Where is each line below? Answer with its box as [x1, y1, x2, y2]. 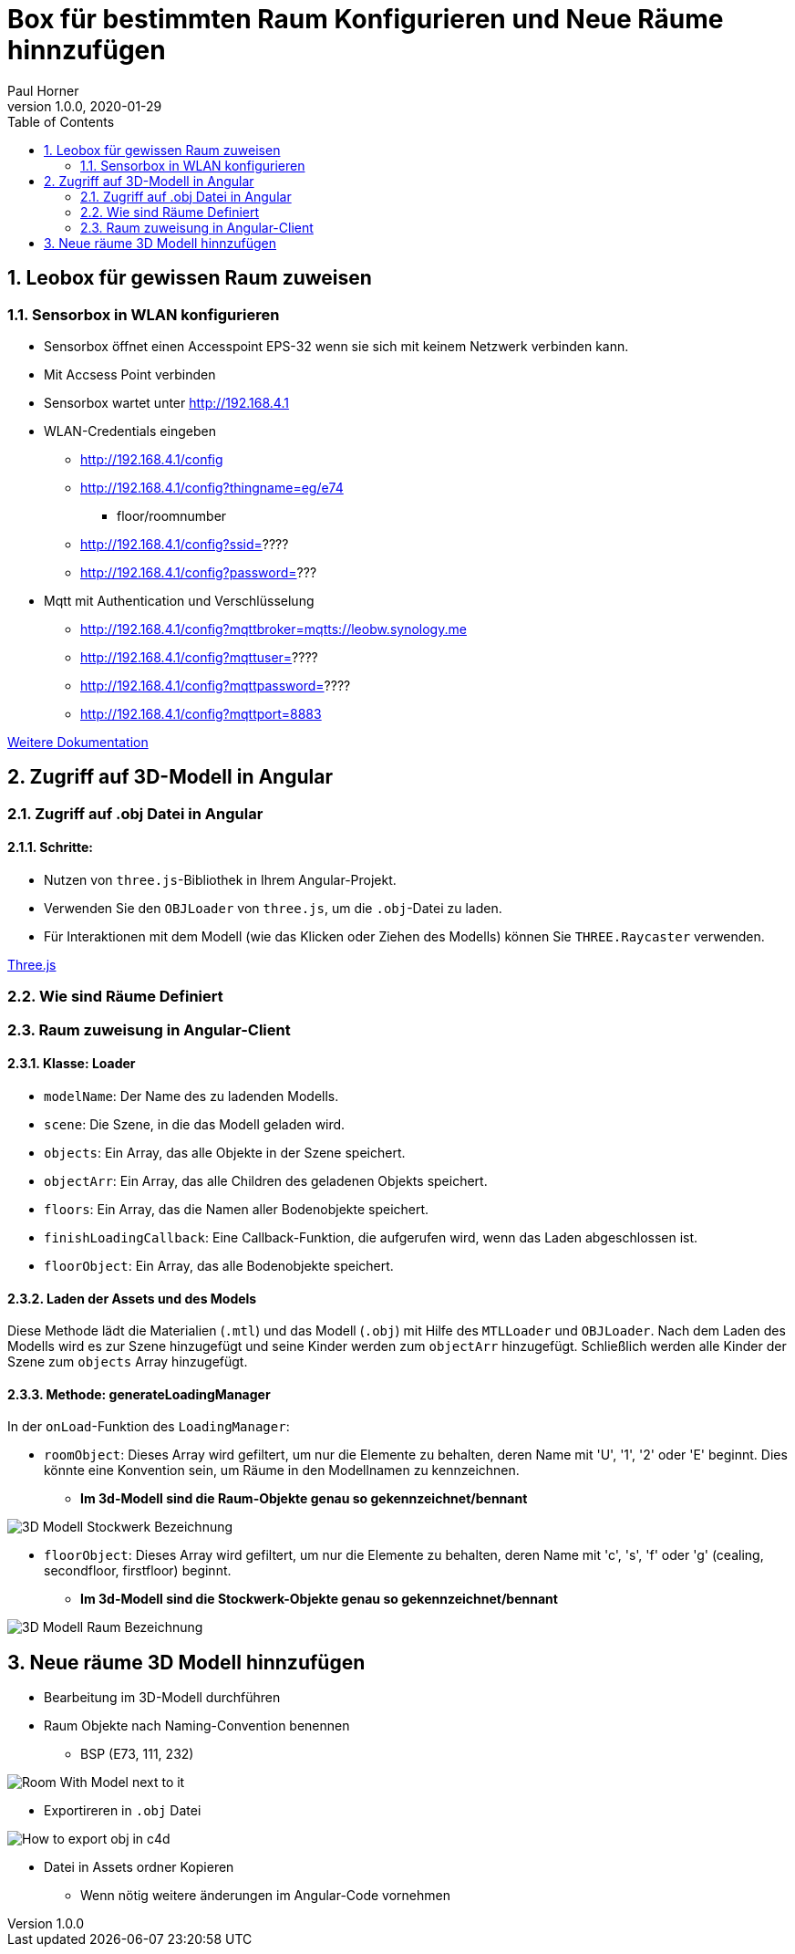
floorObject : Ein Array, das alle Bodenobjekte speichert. [44, 1258, 394, 1273]
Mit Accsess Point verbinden [44, 366, 216, 382]
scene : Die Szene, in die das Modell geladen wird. [44, 1117, 346, 1132]
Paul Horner [7, 82, 79, 99]
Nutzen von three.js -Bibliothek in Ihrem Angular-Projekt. [44, 872, 397, 889]
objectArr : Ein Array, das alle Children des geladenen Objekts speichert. [44, 1173, 488, 1189]
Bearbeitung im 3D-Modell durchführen [44, 1689, 281, 1706]
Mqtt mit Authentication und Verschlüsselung [44, 592, 315, 608]
